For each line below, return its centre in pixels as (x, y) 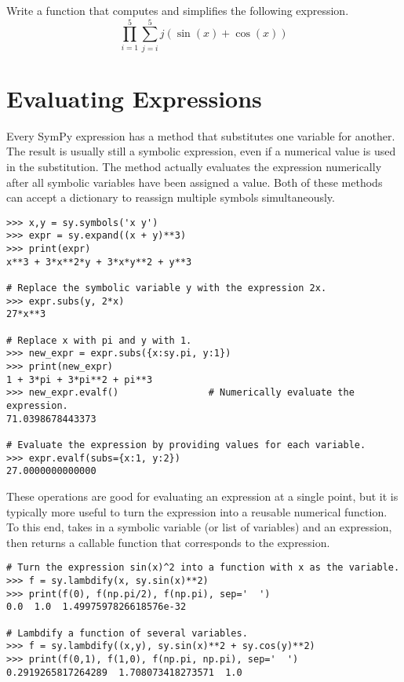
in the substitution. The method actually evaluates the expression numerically (194, 167)
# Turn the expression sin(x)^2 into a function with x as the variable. (203, 568)
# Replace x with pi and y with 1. (99, 340)
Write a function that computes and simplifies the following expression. (178, 10)
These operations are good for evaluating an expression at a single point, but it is (202, 496)
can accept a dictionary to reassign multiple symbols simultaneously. (171, 197)
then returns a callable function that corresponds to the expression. (168, 542)
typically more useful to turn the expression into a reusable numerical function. (197, 511)
